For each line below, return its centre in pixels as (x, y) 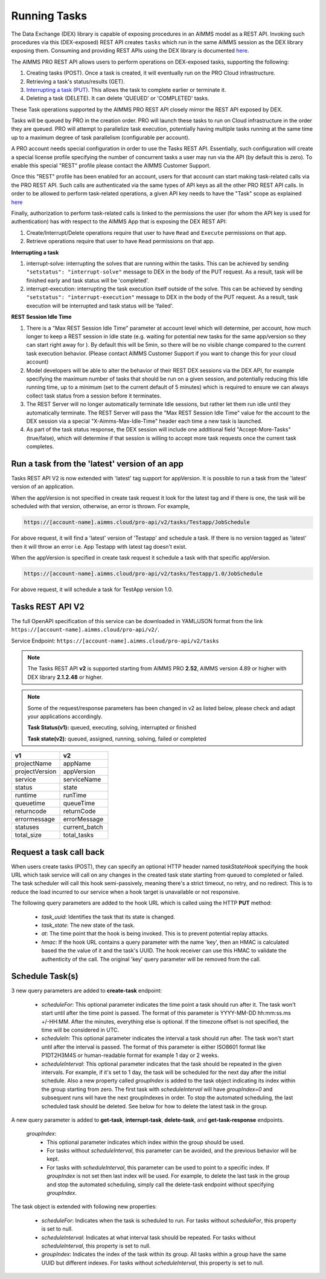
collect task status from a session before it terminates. (94, 396)
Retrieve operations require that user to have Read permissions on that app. (120, 241)
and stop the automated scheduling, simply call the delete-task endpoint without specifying (161, 1184)
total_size (28, 835)
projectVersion (36, 771)
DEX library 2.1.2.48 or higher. (65, 677)
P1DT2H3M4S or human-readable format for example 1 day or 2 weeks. (130, 1055)
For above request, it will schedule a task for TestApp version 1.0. (92, 589)
